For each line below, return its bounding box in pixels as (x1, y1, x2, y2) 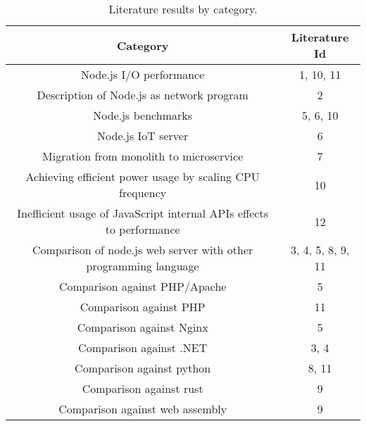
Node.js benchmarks (93, 107, 193, 123)
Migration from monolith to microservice (42, 148, 244, 164)
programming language (86, 258, 199, 274)
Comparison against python (75, 360, 211, 376)
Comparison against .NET (78, 339, 208, 356)
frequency (119, 184, 167, 201)
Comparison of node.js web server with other (32, 242, 253, 258)
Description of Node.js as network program (37, 87, 248, 103)
